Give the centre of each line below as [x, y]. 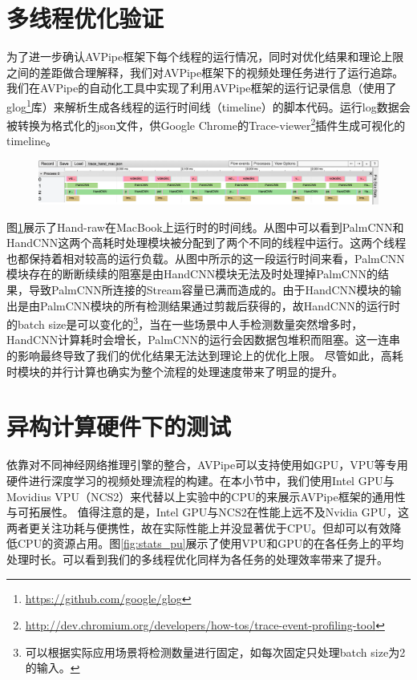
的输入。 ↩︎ [53, 668]
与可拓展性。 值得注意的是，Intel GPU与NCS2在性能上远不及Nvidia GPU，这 [208, 512]
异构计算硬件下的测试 [119, 426]
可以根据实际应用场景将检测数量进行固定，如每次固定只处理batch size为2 [215, 652]
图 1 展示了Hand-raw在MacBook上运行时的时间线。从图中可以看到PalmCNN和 [205, 227]
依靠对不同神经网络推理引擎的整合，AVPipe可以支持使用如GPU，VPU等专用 [207, 465]
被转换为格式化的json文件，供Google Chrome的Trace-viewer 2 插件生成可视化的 [206, 124]
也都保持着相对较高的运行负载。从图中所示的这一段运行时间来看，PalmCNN [206, 258]
